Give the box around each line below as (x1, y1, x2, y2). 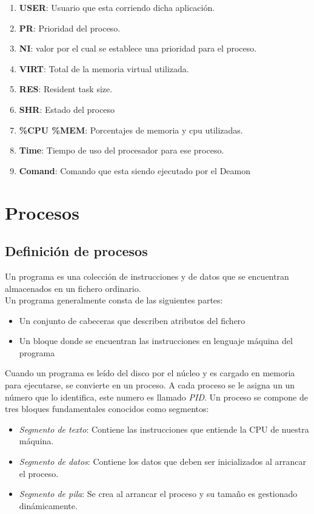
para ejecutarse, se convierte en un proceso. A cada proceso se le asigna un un (5, 379, 295, 391)
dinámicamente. (19, 499, 78, 512)
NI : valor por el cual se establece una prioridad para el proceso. (19, 42, 257, 55)
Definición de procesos (5, 242, 148, 260)
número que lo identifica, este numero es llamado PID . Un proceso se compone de (5, 390, 308, 403)
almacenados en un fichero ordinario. (5, 282, 141, 294)
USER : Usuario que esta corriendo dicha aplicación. (19, 1, 215, 13)
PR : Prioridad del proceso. (19, 21, 121, 34)
